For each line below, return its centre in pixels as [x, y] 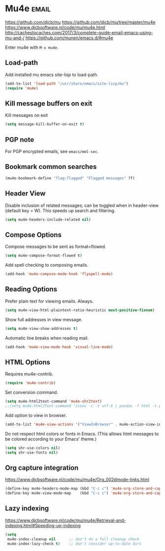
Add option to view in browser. [36, 415]
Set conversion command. [32, 392]
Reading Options [31, 289]
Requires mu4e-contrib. [29, 374]
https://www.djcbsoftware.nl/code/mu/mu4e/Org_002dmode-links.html [77, 480]
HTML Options [28, 362]
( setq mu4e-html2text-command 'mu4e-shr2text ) [54, 401]
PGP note [20, 140]
